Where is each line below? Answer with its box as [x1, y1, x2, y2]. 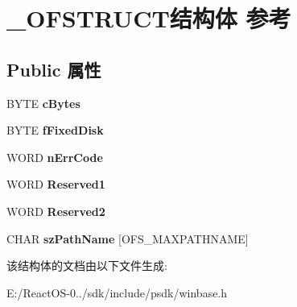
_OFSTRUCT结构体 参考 [6, 2, 291, 35]
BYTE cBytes [6, 94, 80, 111]
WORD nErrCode [6, 148, 103, 165]
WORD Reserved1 [6, 176, 105, 193]
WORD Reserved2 [6, 202, 105, 219]
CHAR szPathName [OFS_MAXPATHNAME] [6, 230, 249, 247]
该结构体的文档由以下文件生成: [6, 257, 167, 274]
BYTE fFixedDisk [6, 122, 104, 139]
